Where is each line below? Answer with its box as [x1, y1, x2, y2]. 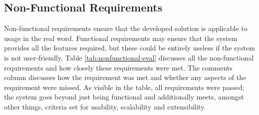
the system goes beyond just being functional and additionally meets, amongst [4, 91, 244, 102]
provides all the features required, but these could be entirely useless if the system [4, 42, 255, 53]
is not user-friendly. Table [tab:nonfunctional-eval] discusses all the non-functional [4, 52, 254, 62]
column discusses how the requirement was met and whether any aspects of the [4, 72, 247, 82]
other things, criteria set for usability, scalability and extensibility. [4, 101, 206, 111]
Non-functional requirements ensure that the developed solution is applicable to [4, 23, 248, 33]
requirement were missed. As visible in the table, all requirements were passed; [4, 81, 245, 92]
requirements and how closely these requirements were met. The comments [4, 62, 233, 72]
